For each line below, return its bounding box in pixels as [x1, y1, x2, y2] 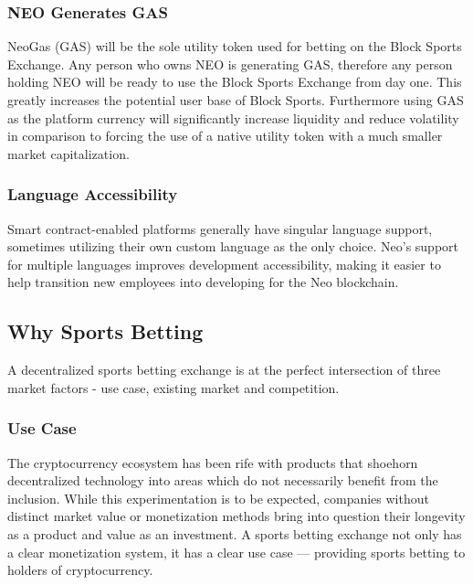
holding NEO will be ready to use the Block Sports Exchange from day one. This [7, 72, 462, 91]
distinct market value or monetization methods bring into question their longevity [7, 506, 466, 526]
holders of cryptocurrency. [7, 560, 153, 580]
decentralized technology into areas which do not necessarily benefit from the [7, 471, 438, 490]
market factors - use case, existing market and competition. [7, 378, 340, 397]
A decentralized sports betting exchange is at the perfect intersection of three [7, 360, 441, 379]
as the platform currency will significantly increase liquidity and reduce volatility [7, 108, 459, 127]
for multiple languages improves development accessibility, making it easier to [7, 254, 441, 273]
